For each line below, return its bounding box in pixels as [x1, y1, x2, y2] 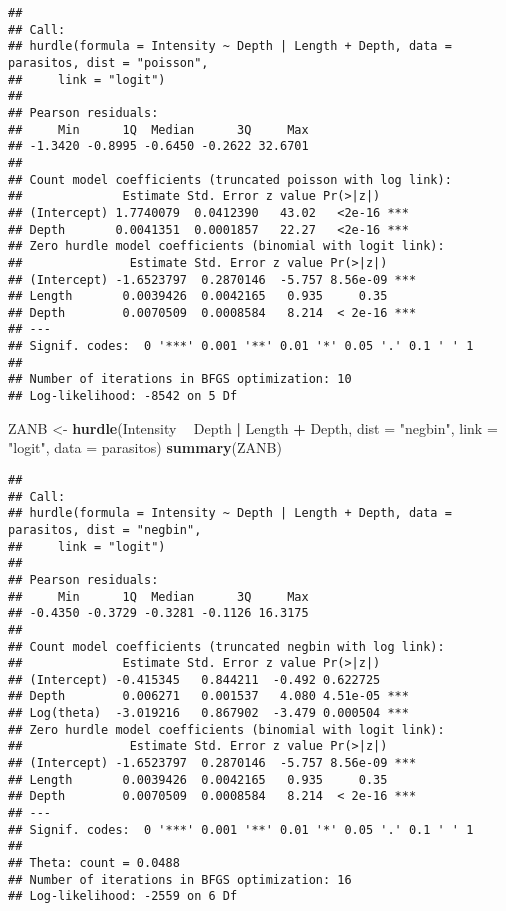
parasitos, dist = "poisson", [8, 55, 209, 70]
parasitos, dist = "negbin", [8, 522, 202, 537]
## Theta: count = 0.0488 [8, 856, 180, 871]
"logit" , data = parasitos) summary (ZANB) [8, 437, 282, 458]
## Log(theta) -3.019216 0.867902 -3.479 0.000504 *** [8, 706, 409, 721]
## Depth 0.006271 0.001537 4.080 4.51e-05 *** [8, 689, 409, 704]
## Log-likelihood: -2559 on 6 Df [8, 889, 238, 904]
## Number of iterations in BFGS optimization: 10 [8, 372, 352, 387]
